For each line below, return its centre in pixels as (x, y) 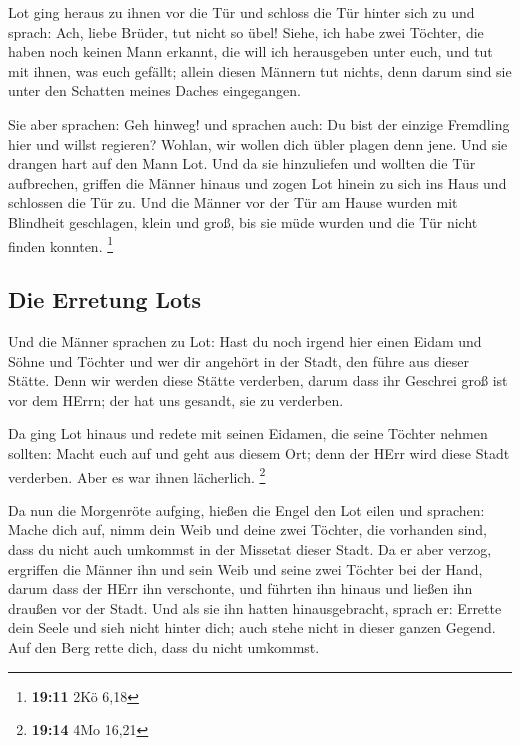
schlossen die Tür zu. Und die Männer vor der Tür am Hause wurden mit (233, 202)
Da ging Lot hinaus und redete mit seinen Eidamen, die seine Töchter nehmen (248, 433)
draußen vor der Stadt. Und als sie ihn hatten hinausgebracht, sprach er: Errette (255, 607)
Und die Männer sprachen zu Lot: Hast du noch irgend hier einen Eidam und (245, 340)
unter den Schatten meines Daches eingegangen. (154, 90)
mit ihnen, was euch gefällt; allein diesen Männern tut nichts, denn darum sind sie (260, 70)
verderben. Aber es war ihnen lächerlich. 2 (137, 475)
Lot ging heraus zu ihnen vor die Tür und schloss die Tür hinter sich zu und (241, 12)
